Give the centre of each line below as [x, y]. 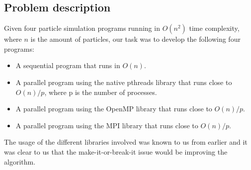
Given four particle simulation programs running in [82, 28]
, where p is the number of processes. [101, 92]
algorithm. [20, 161]
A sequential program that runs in [68, 65]
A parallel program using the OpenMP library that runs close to [114, 109]
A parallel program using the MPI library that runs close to [107, 125]
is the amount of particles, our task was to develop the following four [135, 39]
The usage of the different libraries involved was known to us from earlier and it [126, 142]
